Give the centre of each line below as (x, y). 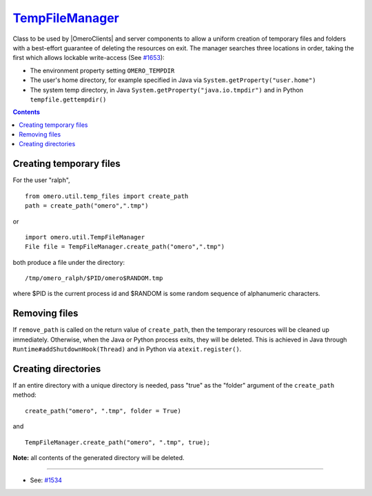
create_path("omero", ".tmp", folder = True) (103, 411)
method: (25, 395)
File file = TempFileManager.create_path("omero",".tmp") (125, 247)
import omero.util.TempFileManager (85, 237)
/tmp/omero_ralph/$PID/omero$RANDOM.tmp (94, 278)
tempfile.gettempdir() (68, 99)
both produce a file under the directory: (69, 262)
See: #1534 (46, 480)
